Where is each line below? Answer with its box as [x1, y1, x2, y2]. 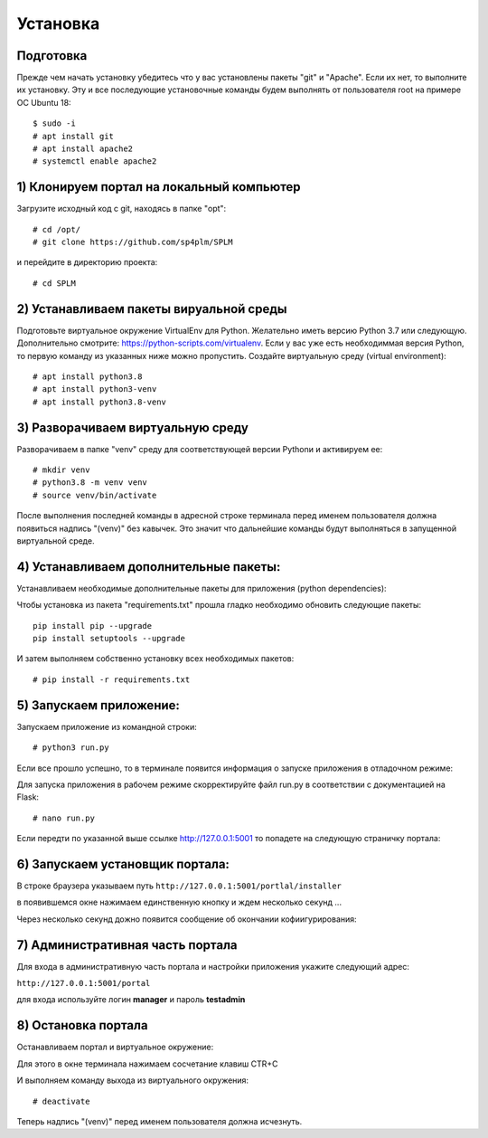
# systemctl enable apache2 [33, 156, 157, 166]
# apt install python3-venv [33, 384, 157, 394]
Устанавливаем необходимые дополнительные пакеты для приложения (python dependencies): [16, 583, 388, 593]
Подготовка [16, 48, 88, 63]
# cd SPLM [33, 278, 76, 289]
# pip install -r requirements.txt [33, 674, 191, 685]
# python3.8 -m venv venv [33, 478, 148, 488]
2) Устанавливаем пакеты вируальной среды [16, 301, 288, 317]
